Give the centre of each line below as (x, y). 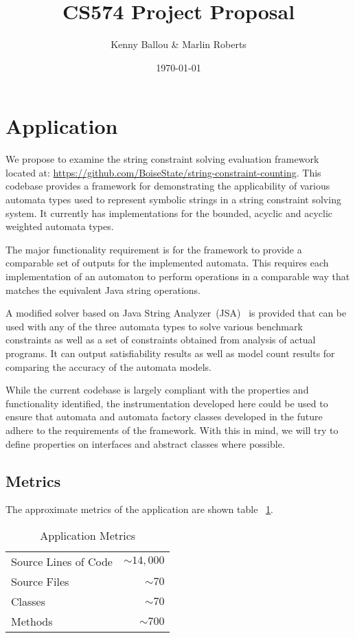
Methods (32, 621)
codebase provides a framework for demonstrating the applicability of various (168, 186)
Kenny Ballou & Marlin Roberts (179, 44)
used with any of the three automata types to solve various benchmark (154, 326)
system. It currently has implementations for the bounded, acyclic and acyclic (169, 213)
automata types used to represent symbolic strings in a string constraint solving (173, 200)
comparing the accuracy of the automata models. (108, 366)
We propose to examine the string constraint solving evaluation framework (162, 159)
